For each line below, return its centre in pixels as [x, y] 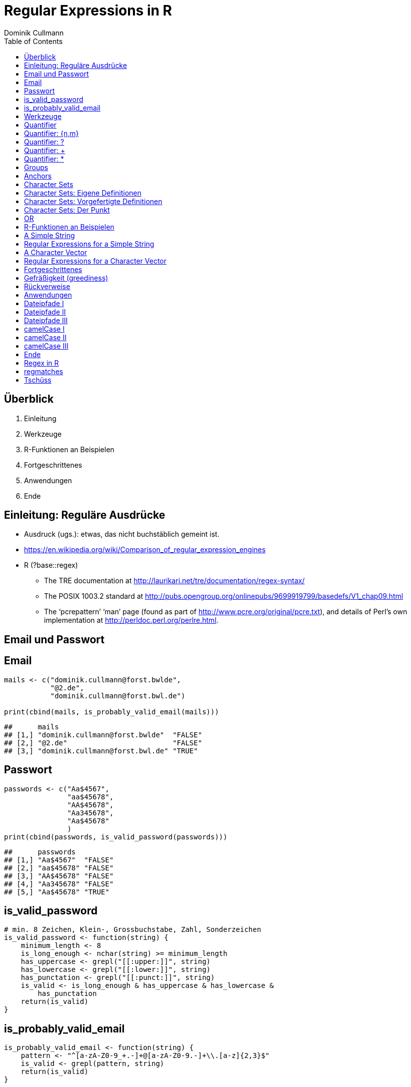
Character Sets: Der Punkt [67, 210]
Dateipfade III [46, 320]
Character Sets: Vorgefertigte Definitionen [93, 201]
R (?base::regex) [51, 565]
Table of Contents [33, 41]
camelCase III [46, 346]
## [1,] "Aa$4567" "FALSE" [59, 860]
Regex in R [41, 363]
